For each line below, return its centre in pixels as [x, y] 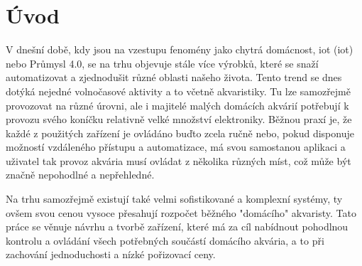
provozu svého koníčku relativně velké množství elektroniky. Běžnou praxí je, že [179, 119]
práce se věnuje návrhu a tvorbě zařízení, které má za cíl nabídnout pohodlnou [177, 227]
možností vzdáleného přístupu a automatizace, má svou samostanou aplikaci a [176, 147]
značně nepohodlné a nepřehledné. [80, 175]
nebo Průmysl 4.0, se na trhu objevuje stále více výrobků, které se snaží [162, 63]
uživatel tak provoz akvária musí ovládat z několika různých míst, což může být [179, 160]
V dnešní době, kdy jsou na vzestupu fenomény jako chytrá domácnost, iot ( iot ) [180, 49]
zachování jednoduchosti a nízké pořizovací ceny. [111, 254]
